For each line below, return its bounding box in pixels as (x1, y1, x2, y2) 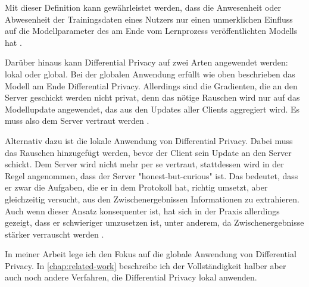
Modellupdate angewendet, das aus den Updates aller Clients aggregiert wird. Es (5, 102, 300, 115)
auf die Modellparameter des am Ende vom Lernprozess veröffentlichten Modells (5, 24, 298, 37)
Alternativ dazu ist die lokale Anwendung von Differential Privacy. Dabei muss (5, 134, 293, 146)
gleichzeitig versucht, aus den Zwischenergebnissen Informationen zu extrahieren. (5, 192, 299, 205)
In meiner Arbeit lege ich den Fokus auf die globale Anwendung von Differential (5, 248, 296, 260)
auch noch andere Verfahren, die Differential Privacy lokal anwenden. (5, 271, 257, 283)
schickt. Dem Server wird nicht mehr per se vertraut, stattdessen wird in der (5, 158, 284, 170)
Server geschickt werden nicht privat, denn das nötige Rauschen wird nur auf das (5, 91, 300, 104)
